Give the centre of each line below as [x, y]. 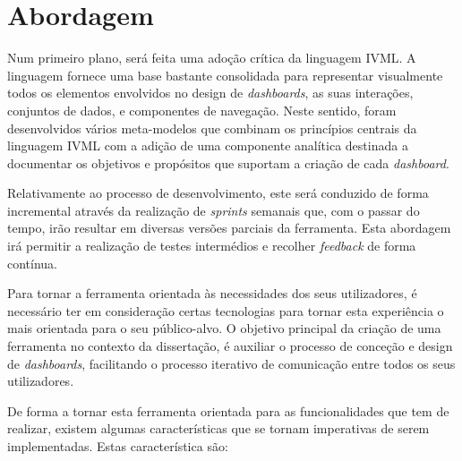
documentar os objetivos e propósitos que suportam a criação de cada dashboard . [228, 162]
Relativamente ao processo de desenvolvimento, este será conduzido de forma [218, 193]
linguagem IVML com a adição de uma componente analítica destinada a [208, 145]
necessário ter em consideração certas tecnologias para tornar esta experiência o [226, 310]
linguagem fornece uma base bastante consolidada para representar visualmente [225, 75]
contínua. [33, 263]
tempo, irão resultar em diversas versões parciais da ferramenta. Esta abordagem [229, 228]
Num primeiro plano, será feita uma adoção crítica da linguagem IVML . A [212, 58]
